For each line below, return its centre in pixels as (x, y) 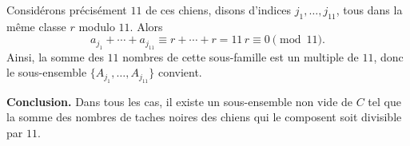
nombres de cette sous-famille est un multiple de (241, 56)
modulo (97, 26)
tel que (384, 101)
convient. (180, 72)
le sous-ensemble (47, 72)
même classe (36, 26)
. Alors (146, 26)
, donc (388, 56)
